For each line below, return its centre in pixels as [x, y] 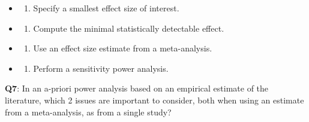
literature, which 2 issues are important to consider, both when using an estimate [154, 100]
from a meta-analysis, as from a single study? [88, 112]
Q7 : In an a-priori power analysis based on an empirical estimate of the [137, 88]
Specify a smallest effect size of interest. [106, 8]
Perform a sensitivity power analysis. [101, 68]
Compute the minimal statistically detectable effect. [129, 28]
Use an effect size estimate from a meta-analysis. [123, 48]
